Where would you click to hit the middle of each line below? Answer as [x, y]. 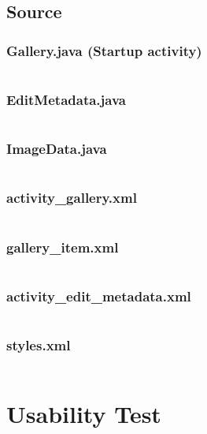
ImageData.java [57, 149]
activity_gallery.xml [72, 198]
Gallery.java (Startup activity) [104, 50]
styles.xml [39, 345]
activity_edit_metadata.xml [99, 296]
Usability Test [84, 413]
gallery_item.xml [63, 247]
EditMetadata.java [66, 99]
